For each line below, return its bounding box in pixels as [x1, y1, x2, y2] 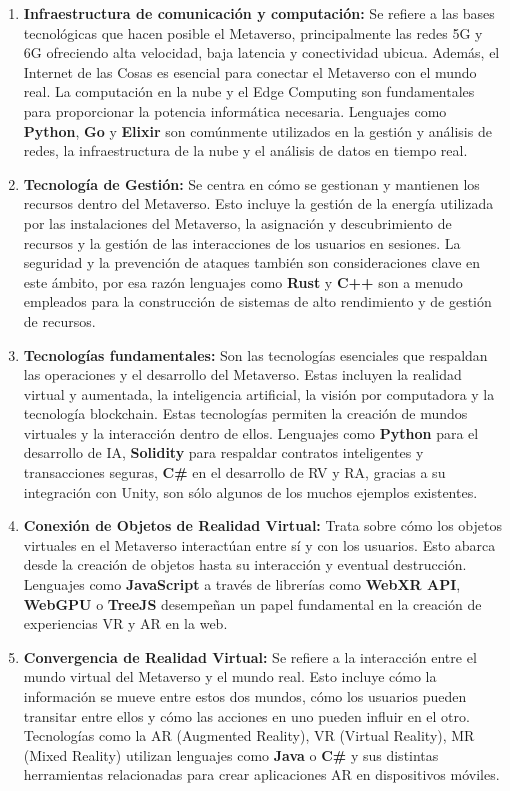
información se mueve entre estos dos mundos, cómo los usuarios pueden [23, 686, 467, 706]
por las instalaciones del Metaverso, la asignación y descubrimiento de [23, 212, 452, 233]
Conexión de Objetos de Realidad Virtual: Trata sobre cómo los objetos [23, 515, 502, 536]
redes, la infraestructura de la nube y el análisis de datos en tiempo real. [23, 140, 468, 161]
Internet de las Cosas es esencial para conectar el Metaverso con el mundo [23, 61, 477, 82]
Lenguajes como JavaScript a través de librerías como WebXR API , [23, 574, 461, 595]
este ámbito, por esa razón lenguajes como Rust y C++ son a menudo [23, 271, 463, 292]
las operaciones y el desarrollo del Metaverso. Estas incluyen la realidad [23, 364, 462, 385]
